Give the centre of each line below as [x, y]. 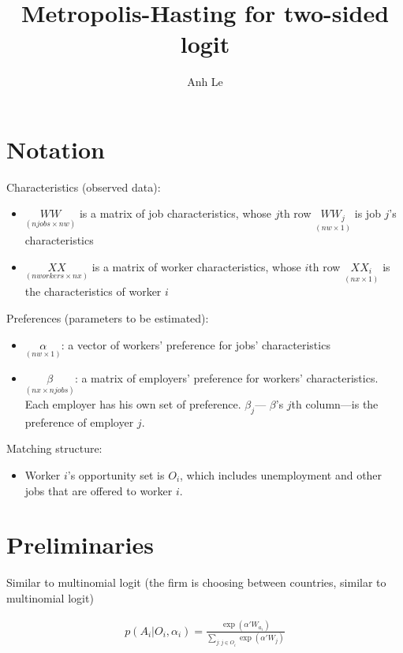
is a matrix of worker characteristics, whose [196, 266]
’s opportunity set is [116, 474]
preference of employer [79, 422]
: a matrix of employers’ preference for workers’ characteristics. [226, 377]
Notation [56, 149]
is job [368, 213]
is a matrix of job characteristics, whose [175, 213]
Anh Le [205, 82]
